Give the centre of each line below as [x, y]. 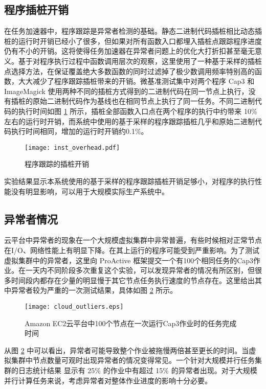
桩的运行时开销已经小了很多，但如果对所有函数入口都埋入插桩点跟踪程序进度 [133, 41]
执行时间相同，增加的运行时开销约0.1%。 [80, 131]
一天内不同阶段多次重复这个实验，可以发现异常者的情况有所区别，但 [140, 270]
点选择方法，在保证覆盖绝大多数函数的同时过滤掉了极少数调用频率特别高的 [129, 71]
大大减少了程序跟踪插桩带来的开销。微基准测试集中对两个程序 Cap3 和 [136, 81]
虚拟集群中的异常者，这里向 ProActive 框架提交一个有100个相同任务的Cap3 [129, 260]
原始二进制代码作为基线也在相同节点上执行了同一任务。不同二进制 [143, 101]
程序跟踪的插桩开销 [57, 164]
